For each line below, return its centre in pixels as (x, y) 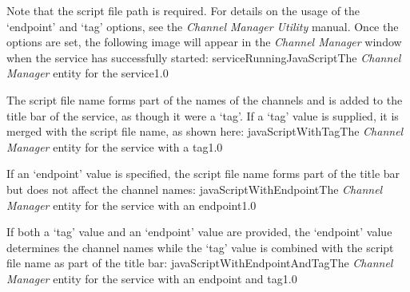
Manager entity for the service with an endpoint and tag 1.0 (152, 278)
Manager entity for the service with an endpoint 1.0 (131, 205)
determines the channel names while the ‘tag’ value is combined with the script (200, 247)
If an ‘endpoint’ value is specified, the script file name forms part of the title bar (203, 174)
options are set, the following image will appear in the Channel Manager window (204, 42)
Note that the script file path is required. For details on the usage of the (183, 10)
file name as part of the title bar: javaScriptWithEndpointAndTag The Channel (200, 263)
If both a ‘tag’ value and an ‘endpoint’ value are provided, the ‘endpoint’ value (199, 232)
